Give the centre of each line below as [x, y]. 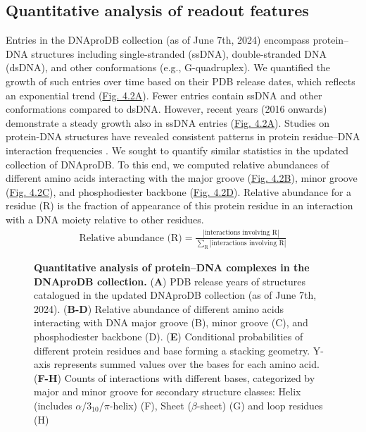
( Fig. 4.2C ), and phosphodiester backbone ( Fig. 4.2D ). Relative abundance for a [179, 191]
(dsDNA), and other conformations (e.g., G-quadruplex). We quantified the [168, 67]
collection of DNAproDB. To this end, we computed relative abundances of [168, 164]
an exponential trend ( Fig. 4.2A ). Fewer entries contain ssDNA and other [164, 95]
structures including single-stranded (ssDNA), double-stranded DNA [179, 53]
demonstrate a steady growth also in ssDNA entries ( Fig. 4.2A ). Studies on [168, 122]
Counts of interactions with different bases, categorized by [190, 377]
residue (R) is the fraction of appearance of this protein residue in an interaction [179, 205]
